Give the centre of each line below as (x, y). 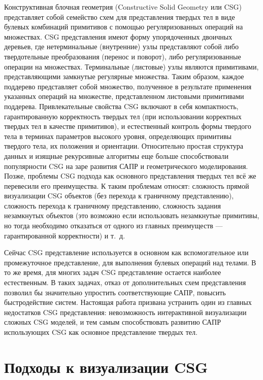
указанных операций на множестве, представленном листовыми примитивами (124, 96)
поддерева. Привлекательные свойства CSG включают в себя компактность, (121, 106)
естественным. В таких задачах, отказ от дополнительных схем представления (125, 282)
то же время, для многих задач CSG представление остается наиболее (113, 272)
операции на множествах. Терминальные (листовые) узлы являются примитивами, (131, 66)
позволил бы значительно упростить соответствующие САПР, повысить (115, 292)
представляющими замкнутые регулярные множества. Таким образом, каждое (124, 76)
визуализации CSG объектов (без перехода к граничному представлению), (119, 196)
